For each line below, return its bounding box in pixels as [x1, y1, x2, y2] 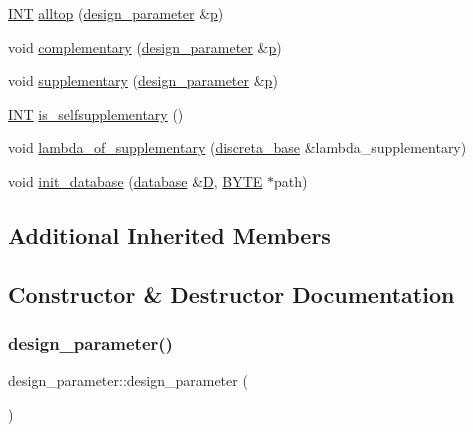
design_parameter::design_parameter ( [8, 370, 248, 391]
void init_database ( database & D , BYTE [8, 170, 263, 191]
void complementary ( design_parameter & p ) [8, 36, 282, 57]
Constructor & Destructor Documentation [8, 278, 455, 309]
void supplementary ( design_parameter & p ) [8, 70, 278, 91]
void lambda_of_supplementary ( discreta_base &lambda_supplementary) [8, 137, 467, 158]
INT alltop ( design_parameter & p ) [8, 3, 224, 23]
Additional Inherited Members [8, 219, 331, 250]
